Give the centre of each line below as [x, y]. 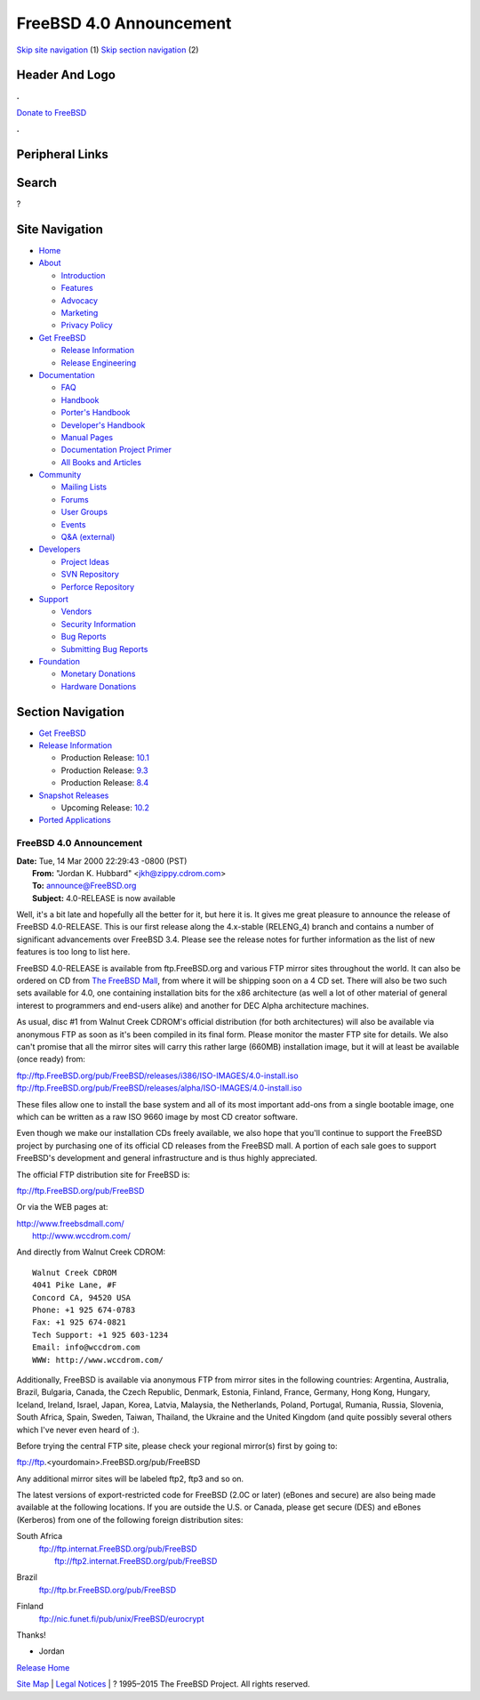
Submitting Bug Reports [104, 649]
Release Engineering [99, 363]
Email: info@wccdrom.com [86, 1347]
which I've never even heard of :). [78, 1430]
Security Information [99, 624]
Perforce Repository [98, 586]
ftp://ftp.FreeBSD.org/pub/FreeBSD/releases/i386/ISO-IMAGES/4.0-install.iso [157, 1076]
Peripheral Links [62, 154]
